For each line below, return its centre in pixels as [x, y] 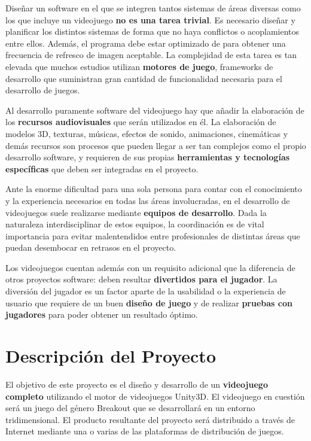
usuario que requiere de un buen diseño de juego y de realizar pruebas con [149, 302]
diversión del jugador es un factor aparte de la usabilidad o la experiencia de [146, 291]
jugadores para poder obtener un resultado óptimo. [102, 314]
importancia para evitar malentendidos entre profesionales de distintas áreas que [153, 235]
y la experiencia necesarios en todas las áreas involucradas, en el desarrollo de [148, 200]
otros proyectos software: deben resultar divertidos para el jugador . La [141, 279]
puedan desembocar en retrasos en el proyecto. [91, 247]
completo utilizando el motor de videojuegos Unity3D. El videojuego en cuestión [155, 396]
